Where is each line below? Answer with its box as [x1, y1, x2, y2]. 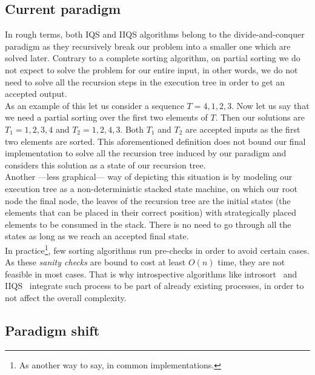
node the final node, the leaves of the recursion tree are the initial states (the [5, 194, 291, 207]
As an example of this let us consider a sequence [5, 99, 184, 111]
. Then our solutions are [215, 111, 305, 124]
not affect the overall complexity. [5, 291, 127, 304]
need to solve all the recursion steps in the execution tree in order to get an [5, 75, 285, 88]
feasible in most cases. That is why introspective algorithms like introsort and [5, 267, 297, 280]
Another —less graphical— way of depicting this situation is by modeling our [5, 170, 293, 183]
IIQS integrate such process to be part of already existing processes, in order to [5, 279, 304, 292]
